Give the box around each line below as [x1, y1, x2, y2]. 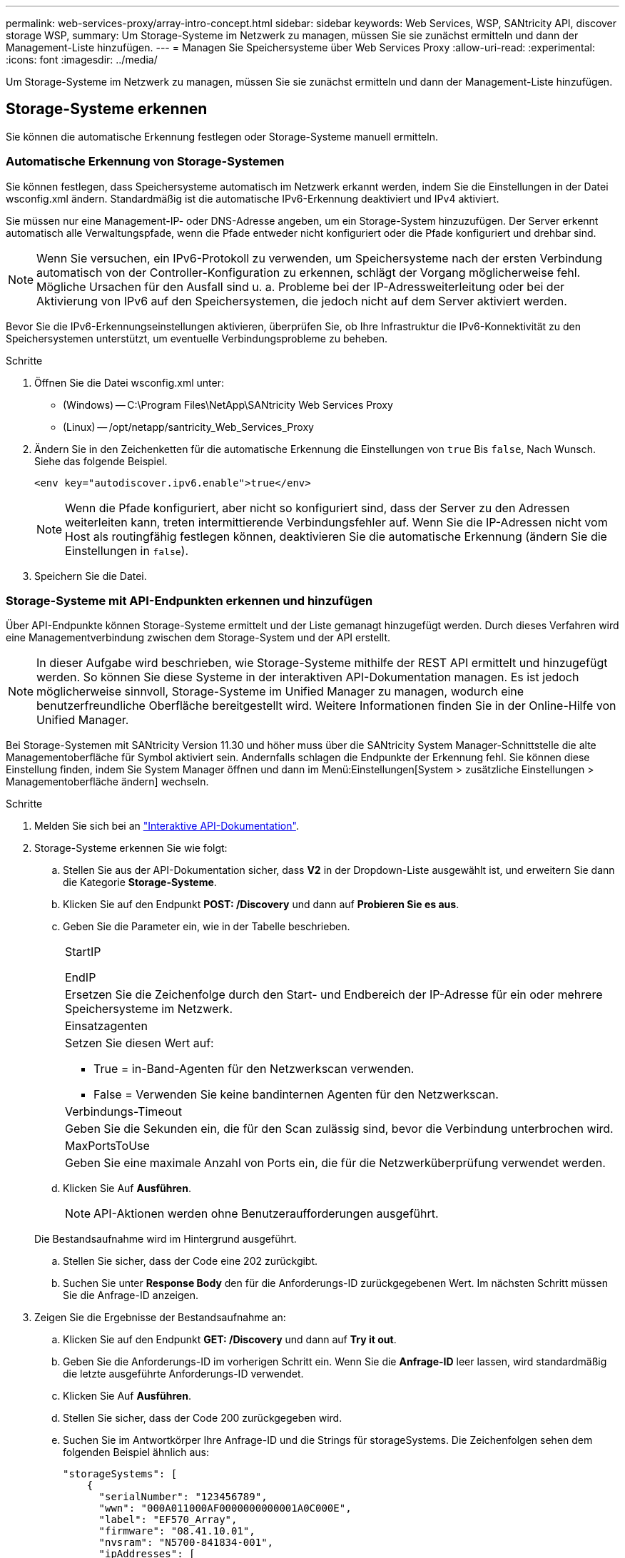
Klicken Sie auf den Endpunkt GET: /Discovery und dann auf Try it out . [63, 1333, 397, 1346]
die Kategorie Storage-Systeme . [63, 876, 217, 889]
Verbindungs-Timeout [65, 1104, 182, 1119]
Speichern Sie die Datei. [34, 569, 147, 582]
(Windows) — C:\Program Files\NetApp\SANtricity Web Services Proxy [63, 398, 393, 411]
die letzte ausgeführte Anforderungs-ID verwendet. [63, 1368, 304, 1380]
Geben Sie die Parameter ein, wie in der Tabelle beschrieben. [63, 920, 350, 933]
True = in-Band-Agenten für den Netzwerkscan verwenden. [93, 1061, 415, 1076]
